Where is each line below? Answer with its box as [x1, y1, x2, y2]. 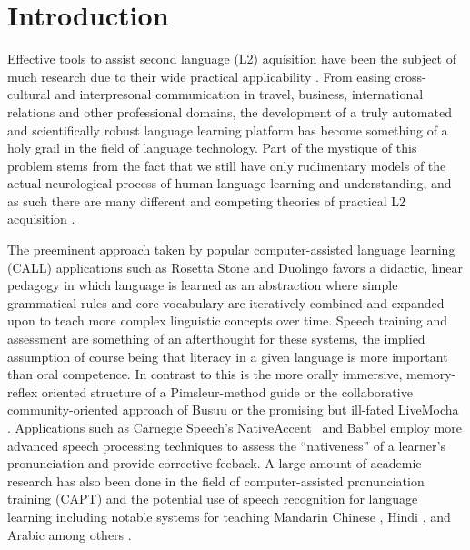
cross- [395, 66, 426, 85]
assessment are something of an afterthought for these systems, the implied [7, 329, 425, 348]
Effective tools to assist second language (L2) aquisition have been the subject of [7, 49, 457, 68]
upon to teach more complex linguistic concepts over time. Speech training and [7, 311, 448, 330]
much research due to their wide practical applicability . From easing [7, 66, 391, 85]
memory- [406, 365, 456, 384]
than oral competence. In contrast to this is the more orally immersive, [7, 365, 403, 384]
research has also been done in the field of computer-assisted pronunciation [7, 471, 425, 490]
